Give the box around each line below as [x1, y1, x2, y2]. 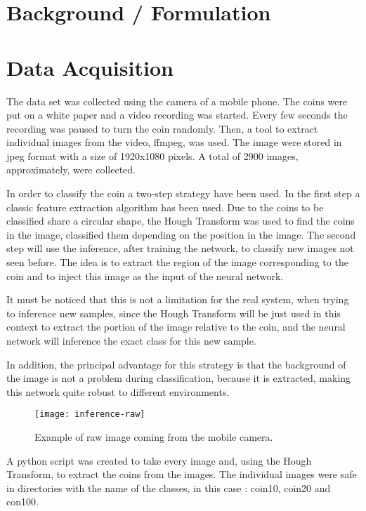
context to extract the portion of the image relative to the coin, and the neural [6, 319, 346, 334]
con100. [6, 494, 39, 509]
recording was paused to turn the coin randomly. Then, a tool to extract [6, 121, 318, 135]
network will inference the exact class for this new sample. [6, 333, 256, 347]
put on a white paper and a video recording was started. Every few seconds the [6, 107, 348, 122]
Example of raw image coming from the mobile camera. [34, 430, 273, 444]
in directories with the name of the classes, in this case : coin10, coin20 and [6, 480, 331, 495]
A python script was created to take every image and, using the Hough [6, 453, 312, 467]
